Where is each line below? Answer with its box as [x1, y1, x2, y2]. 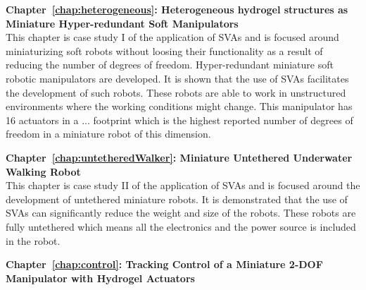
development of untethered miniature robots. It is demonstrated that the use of [6, 191, 348, 206]
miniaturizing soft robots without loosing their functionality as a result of [6, 43, 323, 58]
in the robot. [6, 233, 61, 248]
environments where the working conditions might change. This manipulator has [6, 99, 353, 114]
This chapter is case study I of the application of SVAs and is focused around [6, 30, 339, 44]
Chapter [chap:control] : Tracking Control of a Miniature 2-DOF [6, 257, 323, 272]
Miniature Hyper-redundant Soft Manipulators [6, 16, 239, 30]
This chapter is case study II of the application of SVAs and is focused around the [6, 178, 360, 193]
